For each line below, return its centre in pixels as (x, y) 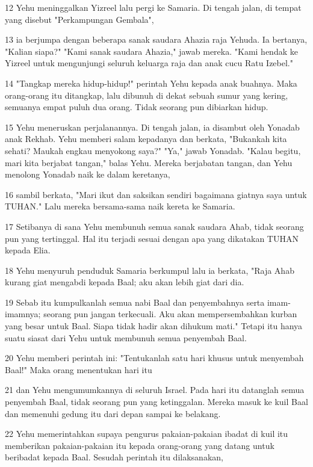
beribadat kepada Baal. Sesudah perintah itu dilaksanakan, (114, 457)
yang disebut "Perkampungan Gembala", (79, 19)
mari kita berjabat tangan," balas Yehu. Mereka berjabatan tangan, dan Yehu (149, 162)
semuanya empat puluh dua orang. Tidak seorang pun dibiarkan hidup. (137, 107)
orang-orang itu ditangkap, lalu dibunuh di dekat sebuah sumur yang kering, (147, 95)
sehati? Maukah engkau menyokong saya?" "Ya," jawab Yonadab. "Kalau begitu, (153, 150)
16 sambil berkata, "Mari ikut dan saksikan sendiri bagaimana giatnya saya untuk (156, 194)
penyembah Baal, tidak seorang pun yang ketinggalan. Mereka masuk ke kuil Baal (156, 402)
